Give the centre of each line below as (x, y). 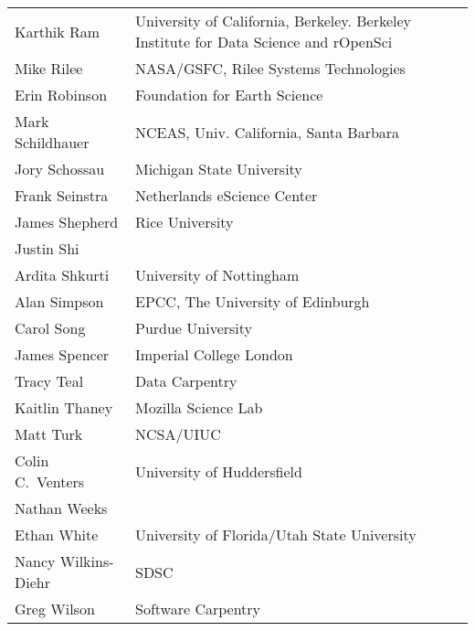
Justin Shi (47, 248)
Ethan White (57, 535)
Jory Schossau (60, 169)
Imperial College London (214, 354)
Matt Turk (49, 434)
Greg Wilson (55, 609)
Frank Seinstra (62, 195)
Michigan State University (219, 169)
